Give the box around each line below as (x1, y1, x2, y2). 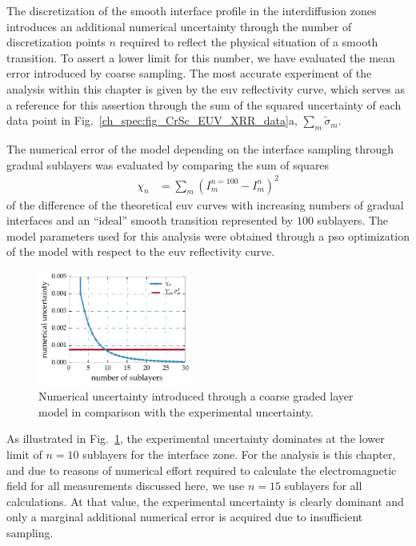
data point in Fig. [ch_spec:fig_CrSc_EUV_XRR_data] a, (6, 112, 298, 129)
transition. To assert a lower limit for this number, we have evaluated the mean (6, 49, 395, 66)
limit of (6, 445, 42, 462)
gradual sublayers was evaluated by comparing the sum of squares (6, 156, 330, 173)
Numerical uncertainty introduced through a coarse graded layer (38, 388, 354, 405)
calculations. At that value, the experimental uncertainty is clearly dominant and (6, 492, 404, 509)
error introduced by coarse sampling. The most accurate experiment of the (6, 65, 372, 82)
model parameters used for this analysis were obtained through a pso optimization (6, 227, 410, 244)
